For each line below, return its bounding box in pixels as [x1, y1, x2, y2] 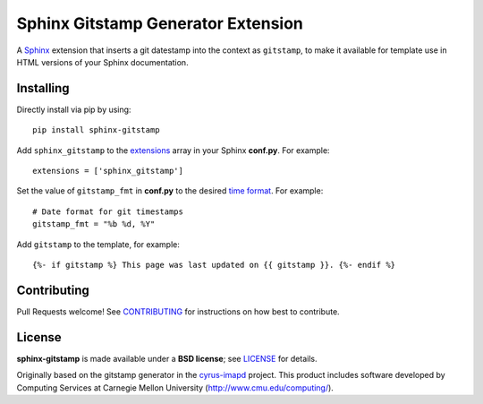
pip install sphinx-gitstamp [32, 125, 160, 135]
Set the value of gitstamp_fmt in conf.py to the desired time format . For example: [16, 185, 324, 196]
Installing [16, 81, 71, 96]
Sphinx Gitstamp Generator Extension [16, 13, 303, 33]
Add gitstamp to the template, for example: [16, 238, 181, 250]
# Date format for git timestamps [32, 206, 183, 217]
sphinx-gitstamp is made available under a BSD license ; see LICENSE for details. [16, 353, 318, 364]
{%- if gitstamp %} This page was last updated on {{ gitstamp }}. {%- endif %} [32, 260, 396, 270]
